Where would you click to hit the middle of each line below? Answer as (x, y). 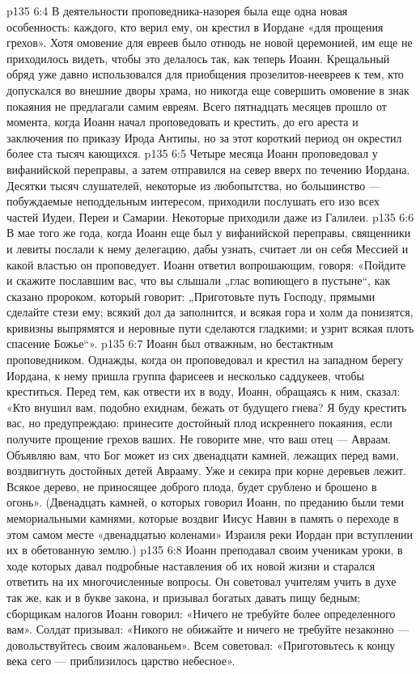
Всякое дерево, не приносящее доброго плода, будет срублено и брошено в (192, 486)
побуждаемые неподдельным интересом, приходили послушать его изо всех (193, 201)
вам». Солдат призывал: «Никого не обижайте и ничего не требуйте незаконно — (208, 629)
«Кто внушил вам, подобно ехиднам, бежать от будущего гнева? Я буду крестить (207, 407)
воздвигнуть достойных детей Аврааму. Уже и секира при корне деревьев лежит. (206, 471)
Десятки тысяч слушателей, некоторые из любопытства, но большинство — (193, 185)
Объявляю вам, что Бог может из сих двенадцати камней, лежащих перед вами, (203, 454)
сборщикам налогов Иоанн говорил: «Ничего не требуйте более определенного (201, 613)
